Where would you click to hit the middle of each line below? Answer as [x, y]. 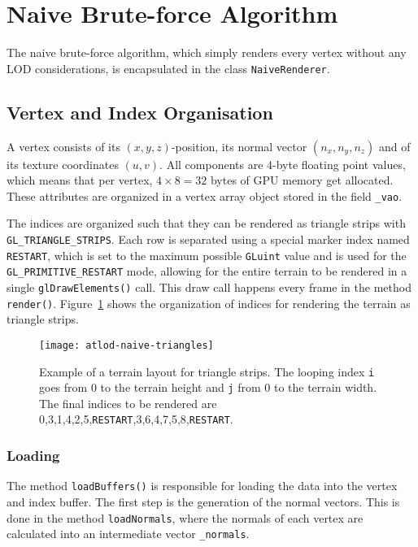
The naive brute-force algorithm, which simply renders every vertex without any [207, 52]
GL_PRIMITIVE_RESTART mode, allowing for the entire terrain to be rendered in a [207, 271]
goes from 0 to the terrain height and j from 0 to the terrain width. [208, 387]
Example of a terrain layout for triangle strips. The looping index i [207, 371]
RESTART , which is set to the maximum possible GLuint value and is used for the [207, 255]
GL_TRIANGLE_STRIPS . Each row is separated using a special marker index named [208, 239]
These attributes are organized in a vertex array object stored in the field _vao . [205, 195]
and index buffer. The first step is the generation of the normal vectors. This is [203, 501]
